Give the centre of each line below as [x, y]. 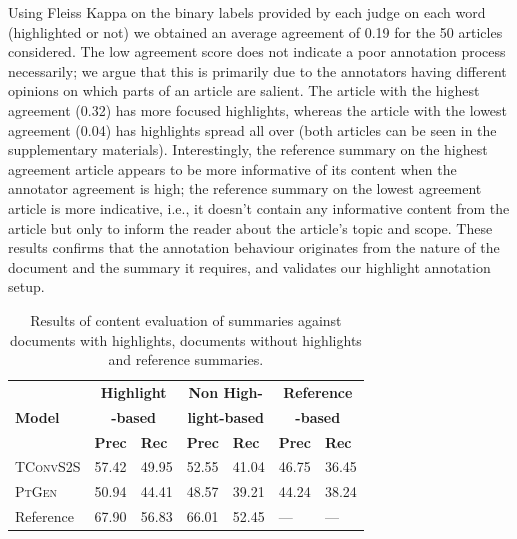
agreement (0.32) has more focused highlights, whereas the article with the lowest [258, 109]
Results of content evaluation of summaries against [186, 319]
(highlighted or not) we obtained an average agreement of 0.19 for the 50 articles [255, 31]
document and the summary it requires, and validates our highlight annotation [249, 266]
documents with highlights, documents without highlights [185, 339]
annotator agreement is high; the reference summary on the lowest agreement [245, 188]
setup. [26, 286]
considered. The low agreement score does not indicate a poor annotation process [257, 51]
